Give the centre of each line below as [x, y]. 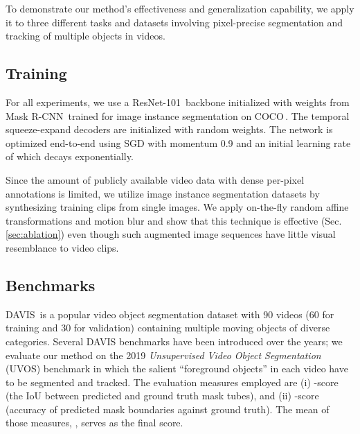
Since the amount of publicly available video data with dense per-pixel [155, 179]
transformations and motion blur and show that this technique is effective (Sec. [174, 220]
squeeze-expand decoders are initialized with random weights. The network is [169, 129]
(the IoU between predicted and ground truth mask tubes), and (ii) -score [162, 396]
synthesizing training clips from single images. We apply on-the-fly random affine [177, 207]
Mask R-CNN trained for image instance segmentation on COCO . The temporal [178, 115]
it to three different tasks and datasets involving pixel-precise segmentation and [174, 22]
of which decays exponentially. [70, 156]
